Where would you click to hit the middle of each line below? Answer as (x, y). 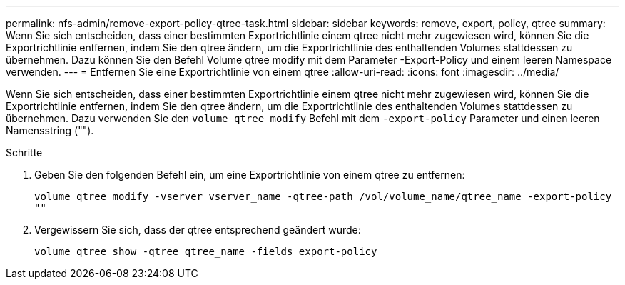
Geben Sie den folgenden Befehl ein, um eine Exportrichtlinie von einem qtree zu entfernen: (250, 175)
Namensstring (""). (50, 130)
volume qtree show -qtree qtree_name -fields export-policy (206, 251)
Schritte (24, 152)
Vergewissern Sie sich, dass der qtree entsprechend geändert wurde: (198, 230)
